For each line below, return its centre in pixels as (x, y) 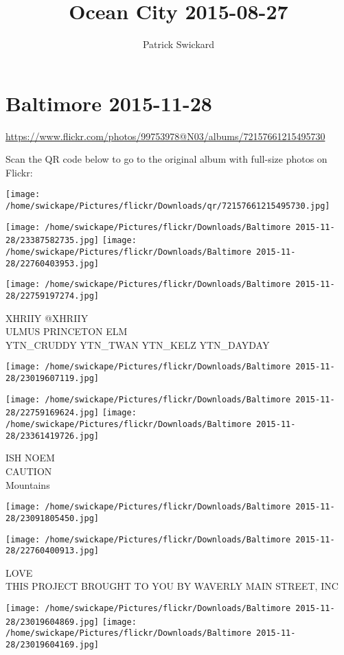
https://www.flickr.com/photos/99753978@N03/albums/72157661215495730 (165, 136)
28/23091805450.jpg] (53, 518)
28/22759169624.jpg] (53, 413)
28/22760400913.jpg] (53, 551)
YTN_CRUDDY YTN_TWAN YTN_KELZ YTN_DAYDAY (138, 344)
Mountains (28, 484)
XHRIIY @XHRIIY (47, 318)
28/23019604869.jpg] (53, 622)
